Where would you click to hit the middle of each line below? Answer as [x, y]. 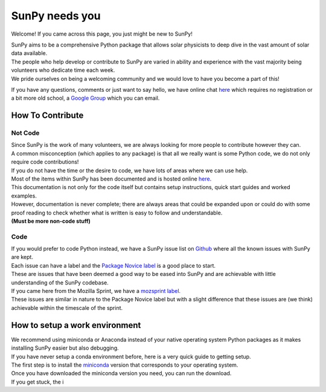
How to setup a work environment [76, 325]
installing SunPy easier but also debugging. [65, 348]
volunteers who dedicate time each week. [63, 70]
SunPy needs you [56, 16]
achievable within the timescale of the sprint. [67, 307]
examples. [24, 196]
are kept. [22, 257]
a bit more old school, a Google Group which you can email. [85, 98]
